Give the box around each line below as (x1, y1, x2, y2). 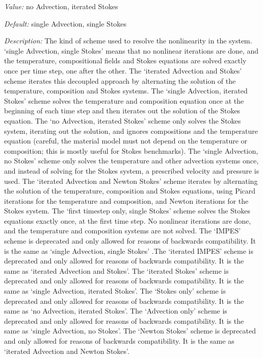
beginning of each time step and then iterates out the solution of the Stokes (4, 105, 241, 116)
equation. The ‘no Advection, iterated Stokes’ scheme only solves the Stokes (4, 115, 241, 126)
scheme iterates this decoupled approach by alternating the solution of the (4, 75, 236, 86)
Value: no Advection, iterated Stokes (4, 1, 118, 11)
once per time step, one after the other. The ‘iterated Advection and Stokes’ (4, 65, 242, 76)
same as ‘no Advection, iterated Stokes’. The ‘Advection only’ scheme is (4, 305, 227, 316)
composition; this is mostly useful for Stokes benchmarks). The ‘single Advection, (4, 145, 258, 156)
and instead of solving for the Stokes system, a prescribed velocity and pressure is (4, 165, 259, 176)
